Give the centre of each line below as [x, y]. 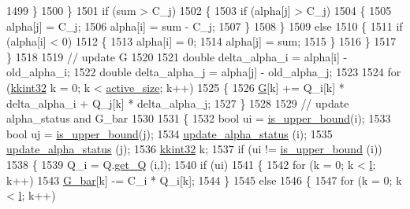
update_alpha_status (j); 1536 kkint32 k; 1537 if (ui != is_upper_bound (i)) [194, 149]
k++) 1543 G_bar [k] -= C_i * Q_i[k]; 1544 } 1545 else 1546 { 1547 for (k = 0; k [204, 180]
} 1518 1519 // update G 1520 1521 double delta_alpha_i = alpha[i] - [177, 56]
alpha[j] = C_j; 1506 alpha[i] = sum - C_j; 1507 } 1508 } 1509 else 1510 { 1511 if [205, 26]
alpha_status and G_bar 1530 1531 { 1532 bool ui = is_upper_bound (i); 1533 [199, 118]
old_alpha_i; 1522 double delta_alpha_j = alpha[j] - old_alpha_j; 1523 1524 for [204, 72]
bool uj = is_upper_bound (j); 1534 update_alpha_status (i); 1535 [170, 133]
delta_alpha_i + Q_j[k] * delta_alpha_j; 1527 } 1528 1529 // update [178, 103]
